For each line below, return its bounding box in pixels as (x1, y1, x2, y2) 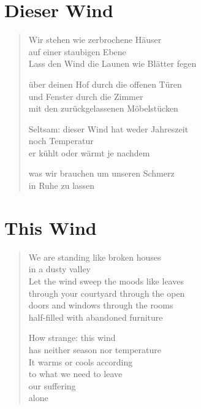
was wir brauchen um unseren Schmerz (28, 167, 175, 180)
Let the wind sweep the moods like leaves (28, 274, 184, 287)
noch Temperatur (28, 134, 94, 147)
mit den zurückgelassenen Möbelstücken (28, 102, 178, 115)
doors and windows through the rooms (28, 299, 173, 312)
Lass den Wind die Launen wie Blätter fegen (28, 57, 197, 70)
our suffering (28, 379, 76, 392)
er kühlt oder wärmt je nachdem (28, 146, 150, 159)
